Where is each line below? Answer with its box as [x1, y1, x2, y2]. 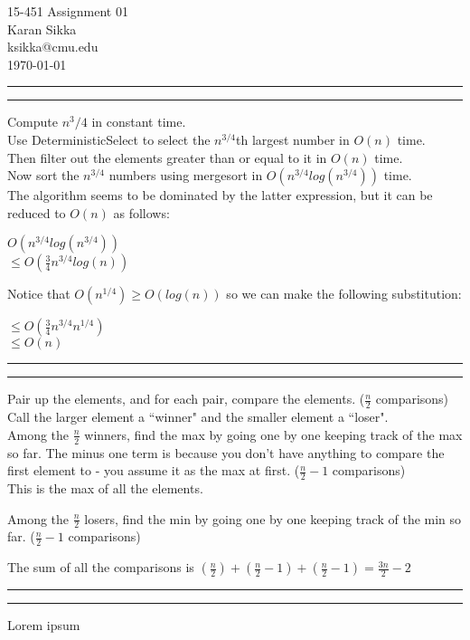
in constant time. [91, 112, 186, 131]
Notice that [7, 284, 70, 303]
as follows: [113, 203, 170, 222]
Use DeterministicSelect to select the [7, 129, 211, 148]
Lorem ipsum [7, 616, 80, 635]
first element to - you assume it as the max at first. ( [7, 461, 300, 480]
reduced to [7, 203, 66, 222]
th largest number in [235, 129, 350, 148]
